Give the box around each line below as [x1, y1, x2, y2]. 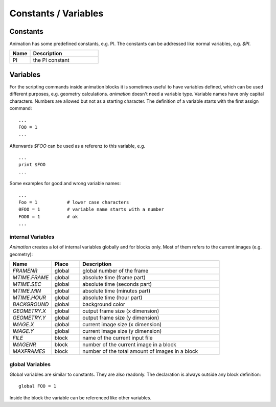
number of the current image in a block [82, 341, 176, 348]
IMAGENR [12, 341, 36, 348]
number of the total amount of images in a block [82, 348, 198, 355]
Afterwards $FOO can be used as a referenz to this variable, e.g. [9, 143, 146, 149]
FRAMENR [12, 267, 38, 275]
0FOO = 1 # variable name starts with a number [18, 207, 165, 212]
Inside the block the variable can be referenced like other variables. [9, 394, 152, 401]
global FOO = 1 [18, 383, 57, 389]
